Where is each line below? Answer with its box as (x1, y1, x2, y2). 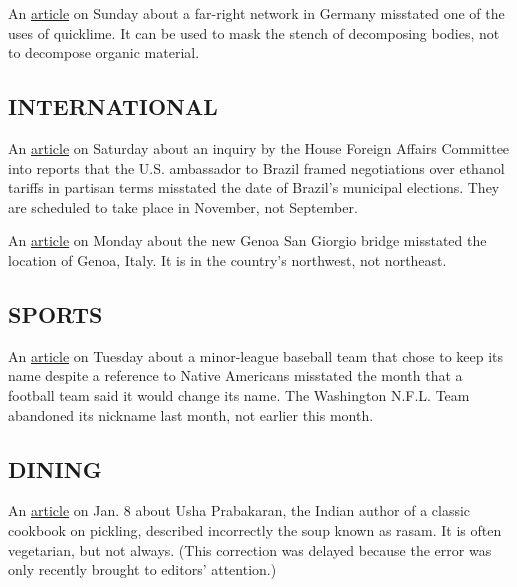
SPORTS (8, 298, 103, 329)
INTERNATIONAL (8, 91, 218, 122)
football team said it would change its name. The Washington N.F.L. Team (8, 384, 470, 405)
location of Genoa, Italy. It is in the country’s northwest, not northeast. (8, 249, 447, 270)
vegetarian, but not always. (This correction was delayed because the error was (8, 539, 492, 560)
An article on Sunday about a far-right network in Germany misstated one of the (8, 3, 505, 23)
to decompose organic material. (8, 42, 200, 63)
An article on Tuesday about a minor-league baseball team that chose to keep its (8, 345, 504, 366)
